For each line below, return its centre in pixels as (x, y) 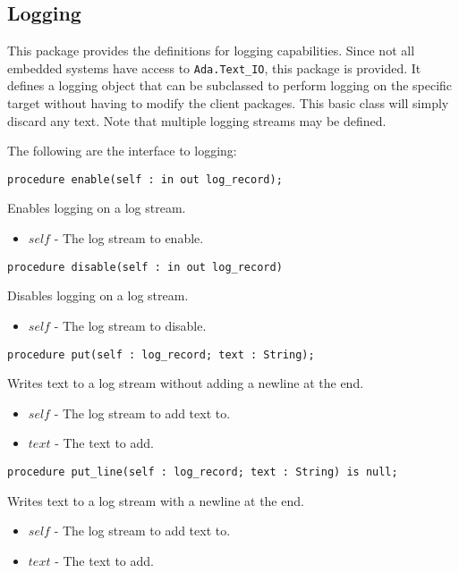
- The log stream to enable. (129, 238)
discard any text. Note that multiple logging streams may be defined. (197, 120)
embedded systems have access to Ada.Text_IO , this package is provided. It (214, 67)
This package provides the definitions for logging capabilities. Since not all (211, 51)
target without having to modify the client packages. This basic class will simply (228, 103)
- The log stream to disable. (130, 325)
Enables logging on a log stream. (97, 208)
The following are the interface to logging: (122, 151)
